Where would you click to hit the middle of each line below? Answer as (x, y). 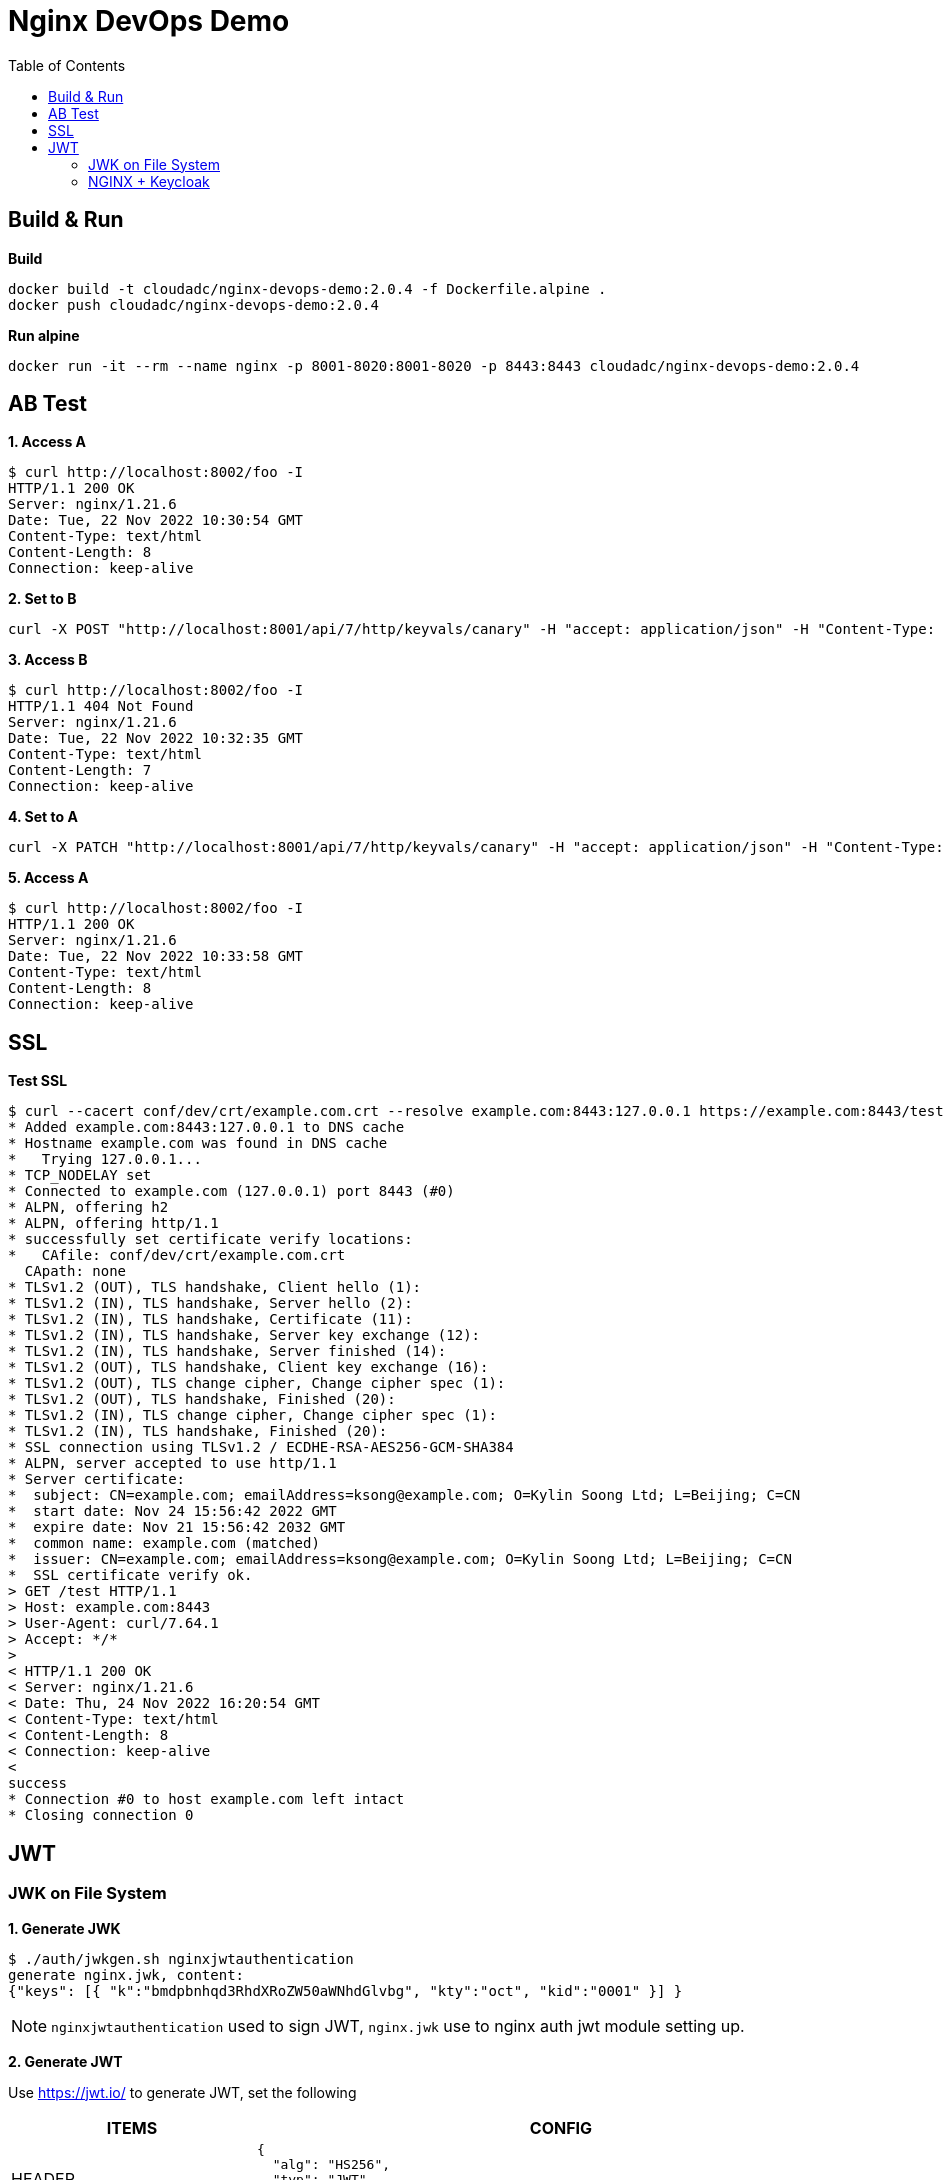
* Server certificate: (97, 1479)
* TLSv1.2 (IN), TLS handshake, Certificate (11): (210, 1319)
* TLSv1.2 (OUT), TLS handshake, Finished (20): (202, 1399)
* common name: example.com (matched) (164, 1543)
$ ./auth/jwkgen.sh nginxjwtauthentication (181, 1958)
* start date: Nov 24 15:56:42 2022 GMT (172, 1511)
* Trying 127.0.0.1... (105, 1159)
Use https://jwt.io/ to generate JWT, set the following (182, 2092)
